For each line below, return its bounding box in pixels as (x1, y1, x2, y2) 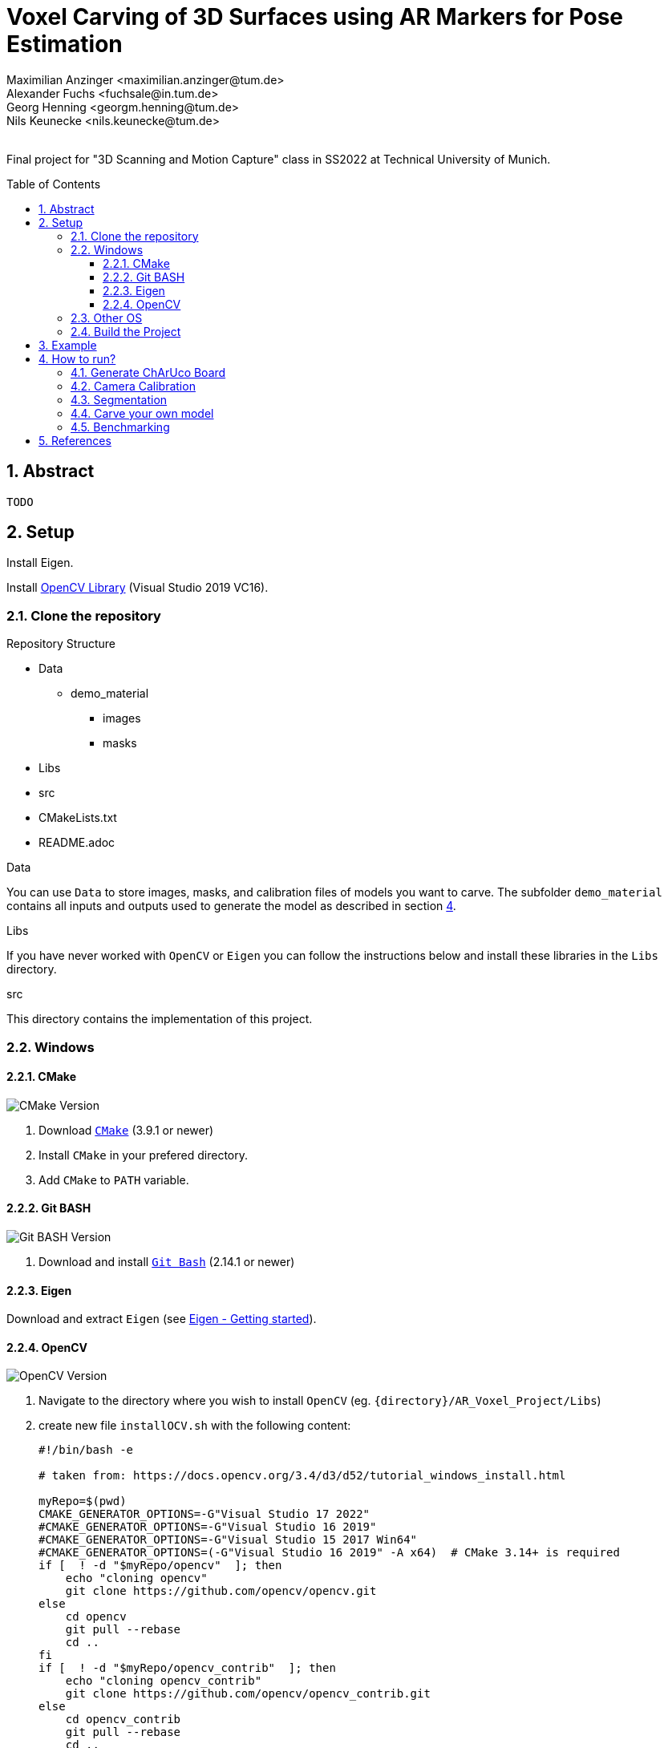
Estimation (6, 30, 123, 58)
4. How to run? (38, 351, 116, 366)
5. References (38, 433, 111, 447)
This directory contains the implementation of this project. (6, 1012, 313, 1026)
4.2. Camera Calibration (71, 378, 196, 393)
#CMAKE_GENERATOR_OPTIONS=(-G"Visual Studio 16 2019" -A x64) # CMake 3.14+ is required (38, 1546, 620, 1560)
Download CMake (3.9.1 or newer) (38, 1123, 214, 1137)
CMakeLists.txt (38, 811, 117, 825)
